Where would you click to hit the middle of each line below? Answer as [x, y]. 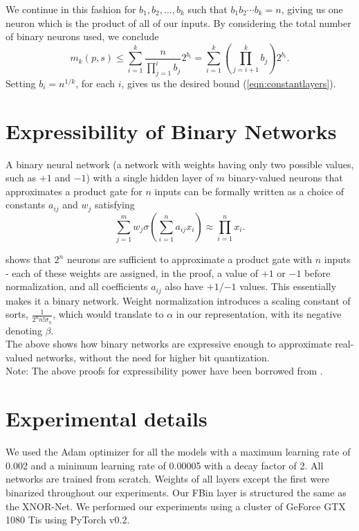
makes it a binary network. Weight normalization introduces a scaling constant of [178, 300]
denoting [24, 330]
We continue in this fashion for [71, 9]
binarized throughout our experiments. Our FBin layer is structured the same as [176, 492]
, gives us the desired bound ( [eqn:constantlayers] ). [229, 83]
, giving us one [312, 9]
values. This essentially [288, 286]
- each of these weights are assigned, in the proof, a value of [132, 272]
